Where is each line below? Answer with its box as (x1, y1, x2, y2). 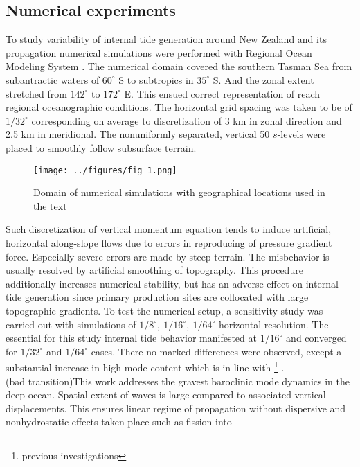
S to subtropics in (118, 72, 194, 87)
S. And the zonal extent (213, 72, 314, 87)
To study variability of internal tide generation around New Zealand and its (6, 32, 327, 46)
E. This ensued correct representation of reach (124, 86, 321, 100)
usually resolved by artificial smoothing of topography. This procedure (6, 263, 303, 277)
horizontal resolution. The (218, 317, 329, 331)
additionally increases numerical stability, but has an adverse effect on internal (6, 276, 339, 290)
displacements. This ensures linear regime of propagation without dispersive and (6, 400, 346, 415)
